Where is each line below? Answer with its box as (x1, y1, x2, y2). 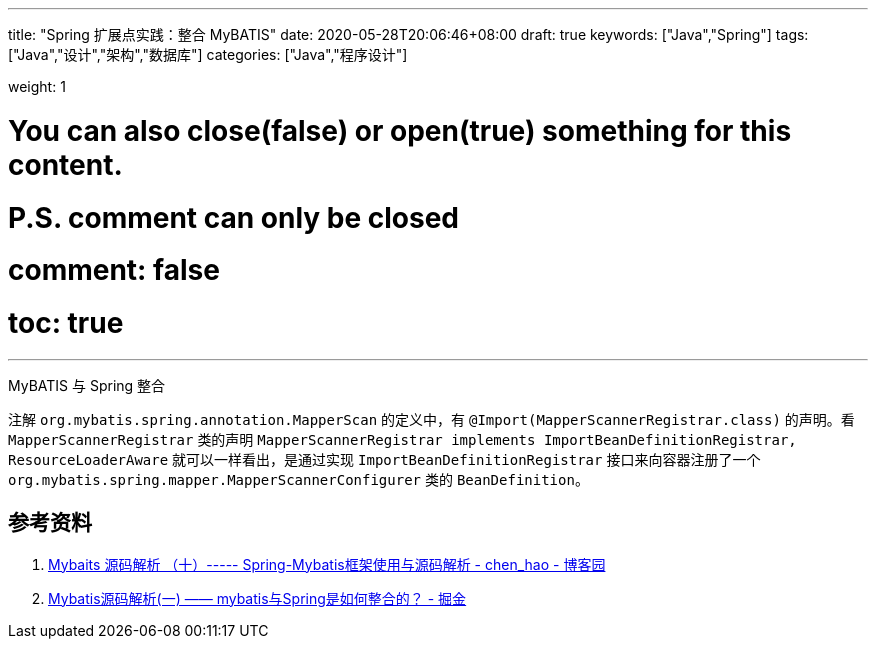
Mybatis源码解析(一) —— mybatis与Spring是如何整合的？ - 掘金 (48, 589, 467, 607)
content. (8, 147, 123, 182)
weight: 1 (8, 78, 66, 95)
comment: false (8, 253, 220, 288)
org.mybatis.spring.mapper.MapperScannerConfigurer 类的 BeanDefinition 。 (8, 470, 589, 488)
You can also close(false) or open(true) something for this (8, 113, 792, 148)
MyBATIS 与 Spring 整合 (8, 376, 166, 394)
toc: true (8, 306, 124, 340)
